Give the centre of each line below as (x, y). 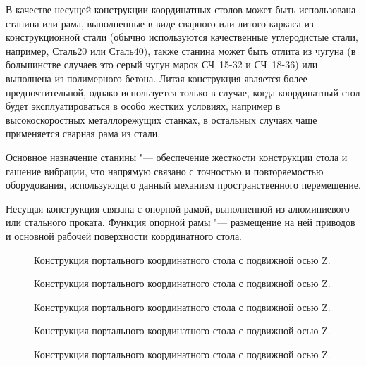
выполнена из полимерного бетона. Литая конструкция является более (157, 78)
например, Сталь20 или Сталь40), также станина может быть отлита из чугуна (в (181, 50)
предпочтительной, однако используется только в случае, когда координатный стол (183, 92)
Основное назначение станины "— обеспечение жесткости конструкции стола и (177, 157)
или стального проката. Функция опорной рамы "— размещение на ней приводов (181, 222)
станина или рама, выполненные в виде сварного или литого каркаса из (160, 23)
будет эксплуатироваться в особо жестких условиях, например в (143, 106)
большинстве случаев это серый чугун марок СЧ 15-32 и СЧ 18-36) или (162, 64)
